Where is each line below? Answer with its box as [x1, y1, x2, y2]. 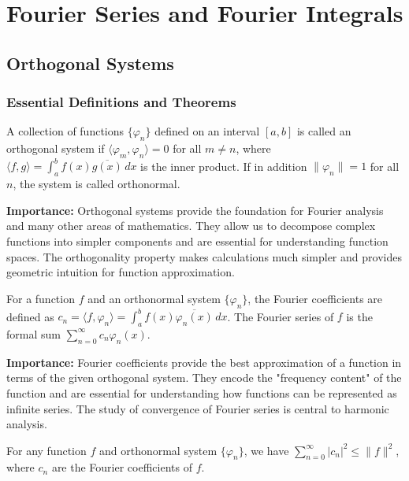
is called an [296, 123, 351, 139]
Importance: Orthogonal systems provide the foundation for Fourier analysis [6, 202, 384, 218]
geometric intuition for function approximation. [6, 264, 235, 280]
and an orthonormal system [87, 290, 221, 306]
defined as [6, 308, 54, 324]
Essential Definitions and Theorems [6, 92, 236, 112]
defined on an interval [154, 123, 260, 139]
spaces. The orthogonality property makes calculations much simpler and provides [6, 248, 402, 265]
